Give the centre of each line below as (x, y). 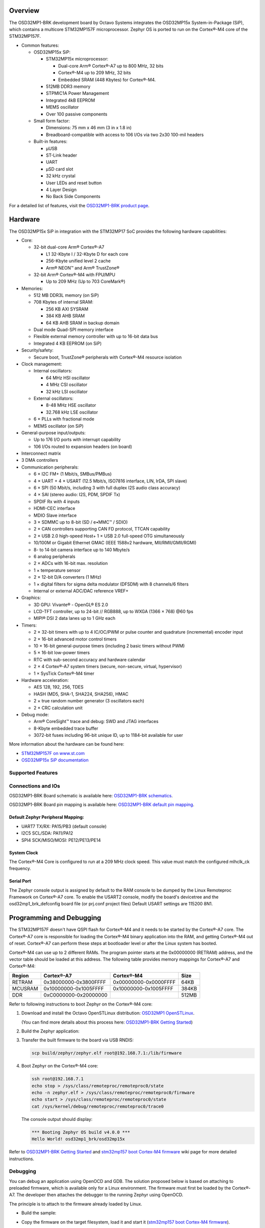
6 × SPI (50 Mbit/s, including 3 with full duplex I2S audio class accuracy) (107, 488)
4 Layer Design (61, 190)
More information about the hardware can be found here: (67, 744)
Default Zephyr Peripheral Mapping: (47, 817)
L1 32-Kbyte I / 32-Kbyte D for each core (87, 254)
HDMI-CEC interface (54, 508)
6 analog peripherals (54, 556)
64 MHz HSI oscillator (68, 378)
